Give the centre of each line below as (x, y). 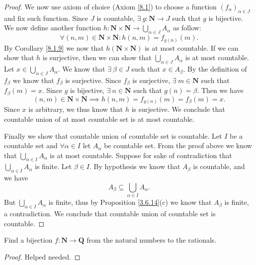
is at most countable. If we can (192, 47)
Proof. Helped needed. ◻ (42, 256)
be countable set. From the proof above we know (178, 145)
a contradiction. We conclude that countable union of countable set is (110, 213)
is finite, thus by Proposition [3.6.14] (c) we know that (130, 202)
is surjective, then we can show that (97, 57)
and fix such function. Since (46, 18)
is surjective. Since (93, 80)
